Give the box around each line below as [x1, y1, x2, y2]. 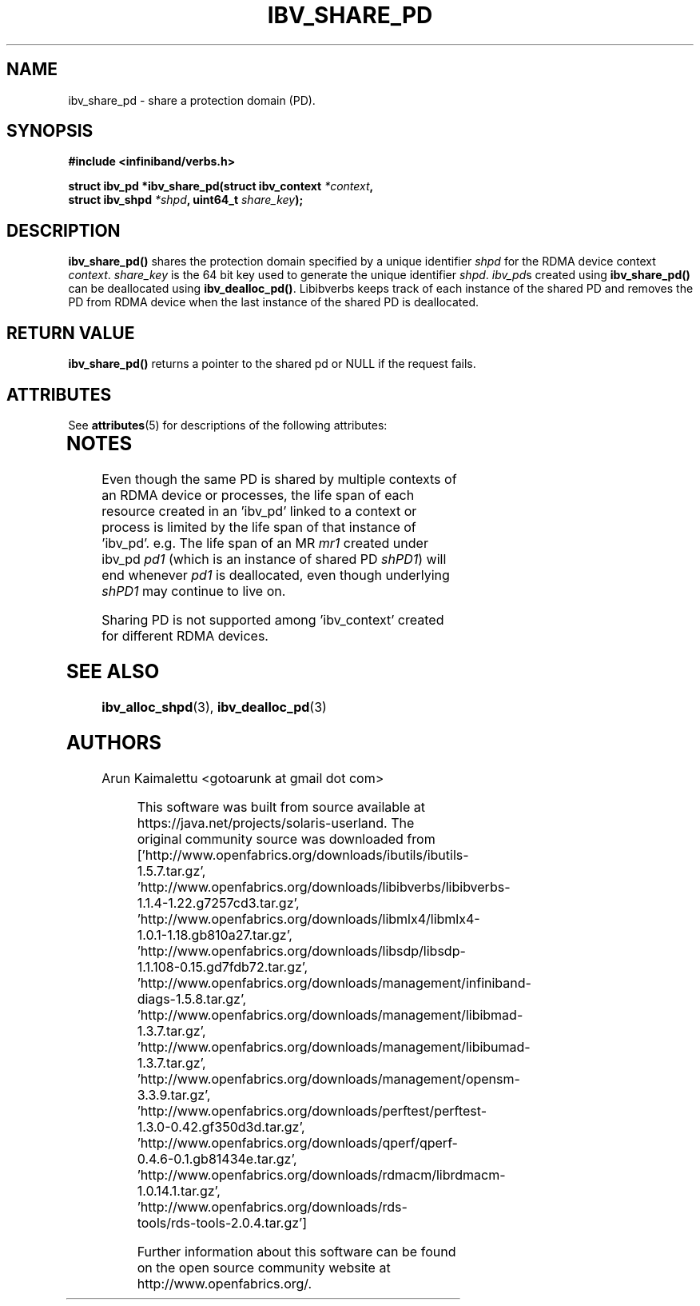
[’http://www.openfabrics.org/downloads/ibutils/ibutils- [137, 846, 469, 863]
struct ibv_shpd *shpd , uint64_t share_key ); [68, 193, 304, 207]
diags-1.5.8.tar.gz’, [137, 990, 247, 1007]
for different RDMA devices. [101, 627, 268, 644]
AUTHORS [66, 730, 161, 754]
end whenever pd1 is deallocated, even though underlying [101, 566, 450, 583]
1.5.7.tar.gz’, [137, 862, 206, 879]
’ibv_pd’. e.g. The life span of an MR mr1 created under [101, 534, 428, 551]
